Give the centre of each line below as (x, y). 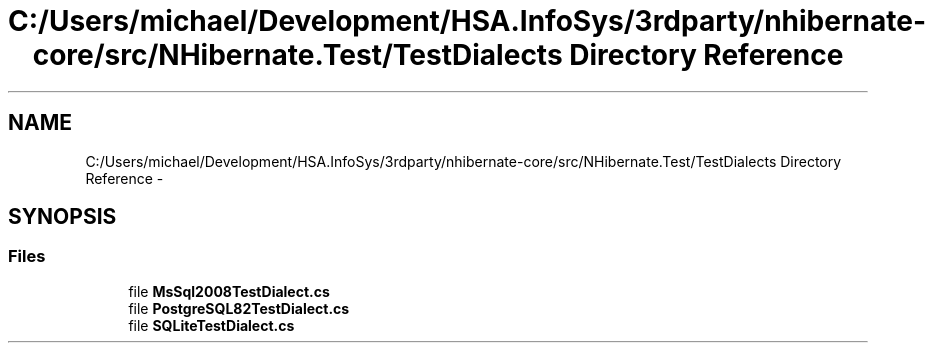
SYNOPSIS (62, 217)
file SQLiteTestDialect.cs (211, 325)
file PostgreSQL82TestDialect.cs (239, 308)
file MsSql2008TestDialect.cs (229, 291)
